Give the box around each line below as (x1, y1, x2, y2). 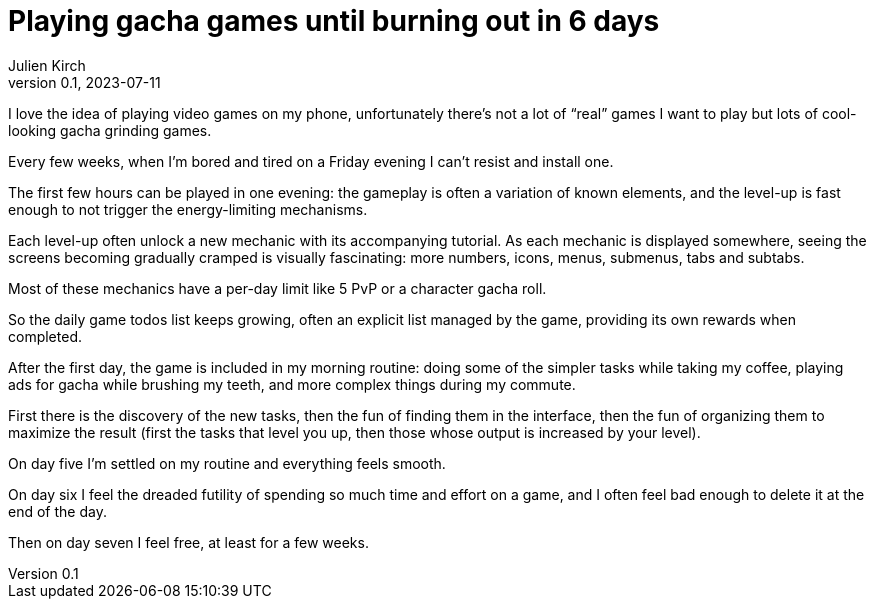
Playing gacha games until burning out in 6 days (8, 4, 660, 38)
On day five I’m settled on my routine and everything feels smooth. (8, 454, 446, 472)
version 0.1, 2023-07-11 (8, 73, 161, 91)
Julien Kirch (8, 56, 86, 74)
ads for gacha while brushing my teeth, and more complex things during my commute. (8, 375, 576, 393)
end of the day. (8, 502, 107, 520)
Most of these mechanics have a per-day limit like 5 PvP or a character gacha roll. (8, 279, 547, 297)
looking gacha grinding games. (8, 121, 212, 139)
